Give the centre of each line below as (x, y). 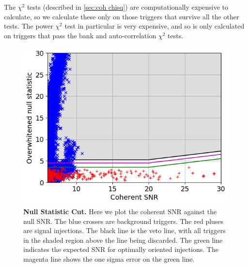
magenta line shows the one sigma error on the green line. (109, 259)
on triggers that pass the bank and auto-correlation (80, 35)
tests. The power (29, 26)
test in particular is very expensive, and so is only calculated (155, 26)
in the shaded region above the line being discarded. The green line (123, 240)
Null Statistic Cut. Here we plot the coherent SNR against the (120, 211)
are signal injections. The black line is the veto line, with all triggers (124, 230)
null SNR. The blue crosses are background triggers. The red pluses (124, 221)
